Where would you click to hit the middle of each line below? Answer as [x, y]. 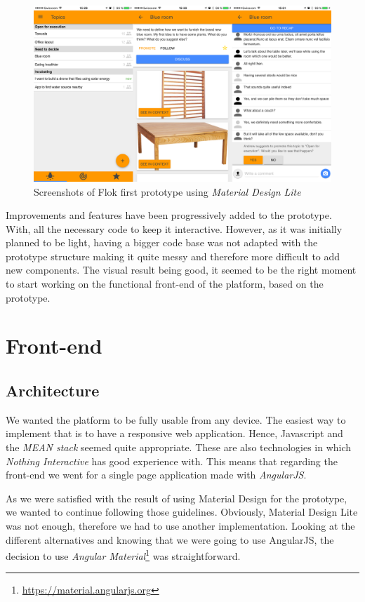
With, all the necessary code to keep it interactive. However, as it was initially [174, 228]
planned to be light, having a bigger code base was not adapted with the [162, 242]
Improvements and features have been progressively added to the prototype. [169, 215]
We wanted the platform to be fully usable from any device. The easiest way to [176, 419]
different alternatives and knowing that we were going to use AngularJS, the [170, 539]
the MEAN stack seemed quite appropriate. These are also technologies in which [179, 447]
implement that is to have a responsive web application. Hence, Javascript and [174, 433]
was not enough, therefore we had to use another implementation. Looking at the [180, 526]
